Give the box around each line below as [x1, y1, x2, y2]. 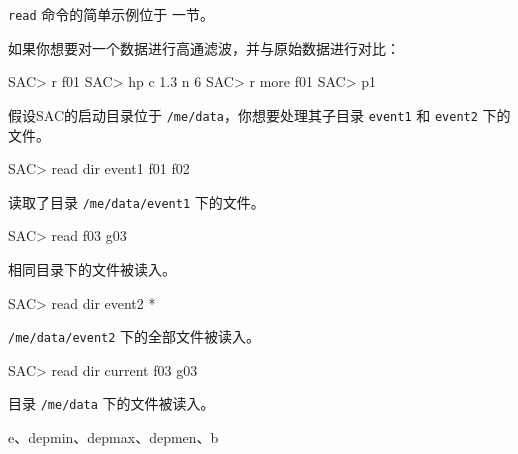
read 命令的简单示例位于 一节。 [8, 4, 214, 24]
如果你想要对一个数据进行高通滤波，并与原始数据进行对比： [8, 37, 400, 58]
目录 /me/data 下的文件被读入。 [8, 393, 215, 414]
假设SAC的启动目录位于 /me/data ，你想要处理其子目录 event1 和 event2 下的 [8, 104, 511, 125]
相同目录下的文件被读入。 [8, 258, 176, 279]
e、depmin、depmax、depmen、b [8, 427, 219, 448]
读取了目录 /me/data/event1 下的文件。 [8, 191, 265, 212]
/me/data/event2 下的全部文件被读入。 [8, 326, 261, 347]
